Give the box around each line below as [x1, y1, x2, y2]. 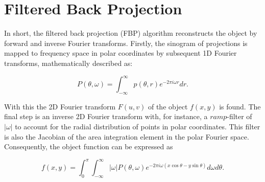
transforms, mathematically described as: [4, 57, 133, 68]
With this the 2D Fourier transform [4, 101, 116, 111]
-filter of [227, 111, 252, 122]
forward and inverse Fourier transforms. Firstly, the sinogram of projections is [4, 37, 248, 48]
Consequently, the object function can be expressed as [4, 141, 173, 152]
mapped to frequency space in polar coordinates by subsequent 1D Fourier [4, 48, 237, 58]
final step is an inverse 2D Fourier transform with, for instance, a [4, 111, 208, 122]
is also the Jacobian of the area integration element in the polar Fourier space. [4, 131, 249, 142]
